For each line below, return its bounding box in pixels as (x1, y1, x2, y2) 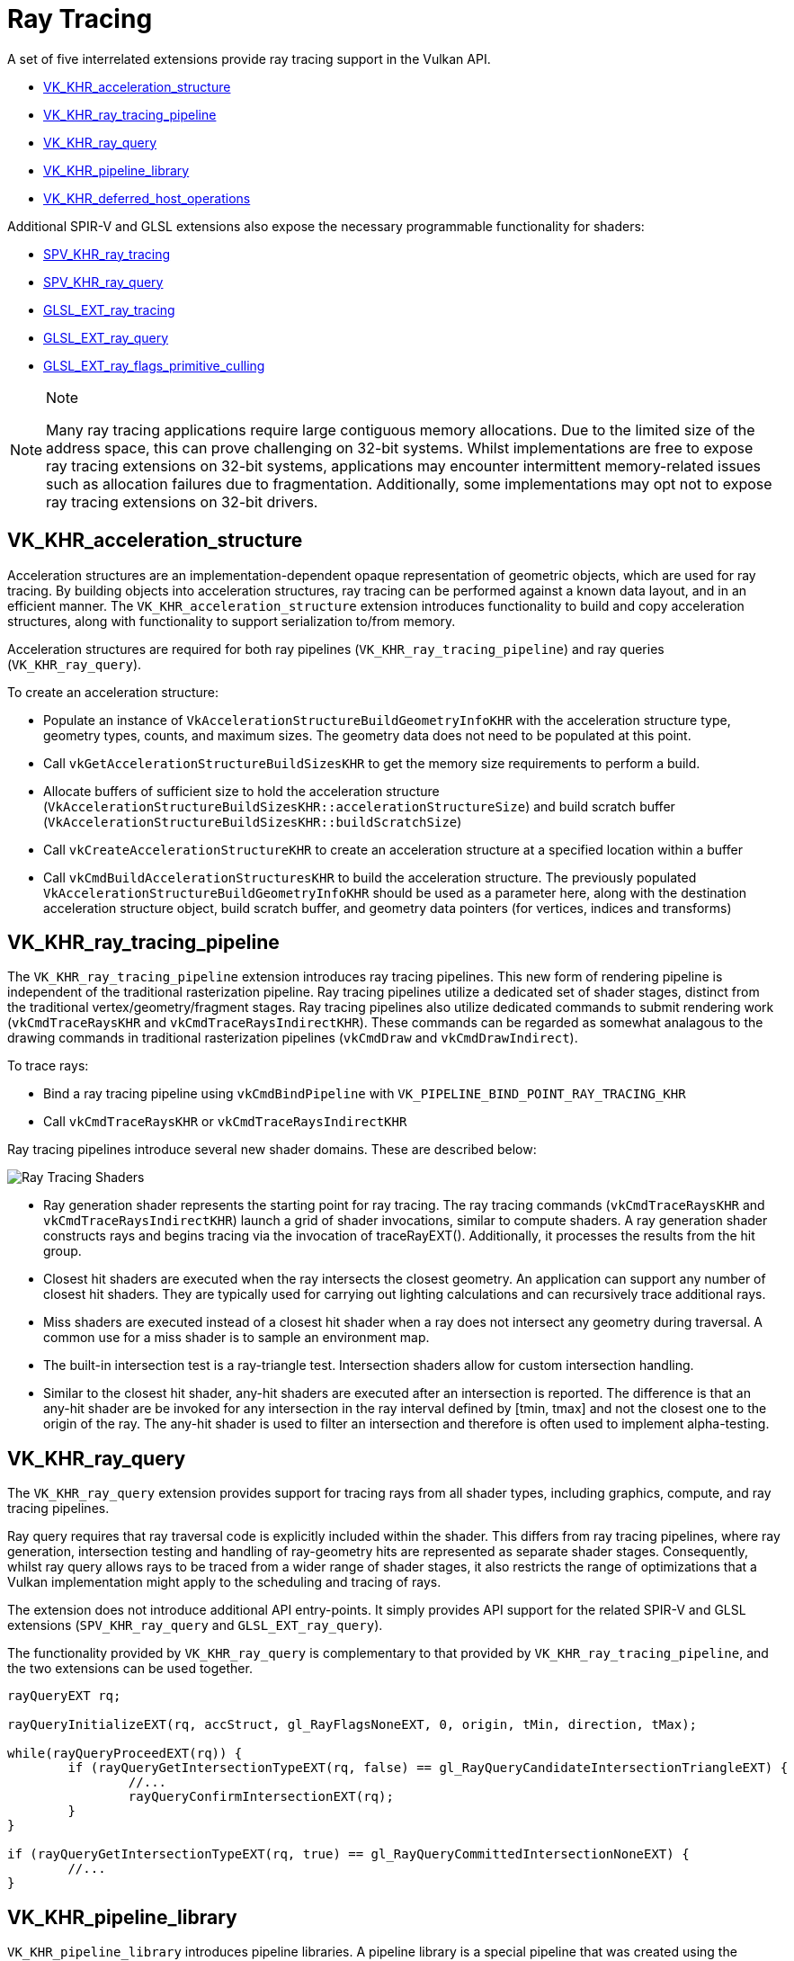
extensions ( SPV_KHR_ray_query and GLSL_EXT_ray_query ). (7, 1617, 383, 1634)
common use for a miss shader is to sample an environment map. (43, 1330, 430, 1346)
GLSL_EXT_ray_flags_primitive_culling (43, 357, 265, 373)
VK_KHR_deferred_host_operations (43, 190, 251, 206)
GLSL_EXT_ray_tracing (43, 301, 175, 318)
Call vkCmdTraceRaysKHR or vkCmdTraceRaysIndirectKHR (43, 1114, 407, 1130)
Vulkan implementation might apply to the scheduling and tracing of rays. (7, 1574, 442, 1590)
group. (43, 1243, 82, 1259)
